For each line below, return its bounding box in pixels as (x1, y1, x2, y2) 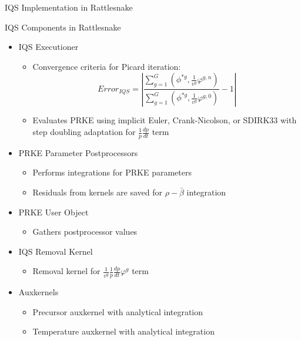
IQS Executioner (18, 40, 79, 53)
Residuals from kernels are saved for (32, 186, 162, 198)
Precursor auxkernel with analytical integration (32, 305, 203, 318)
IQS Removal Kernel (18, 245, 93, 257)
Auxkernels (18, 286, 59, 298)
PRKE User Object (18, 205, 89, 218)
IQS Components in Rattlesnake (5, 21, 121, 33)
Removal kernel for (32, 265, 101, 277)
